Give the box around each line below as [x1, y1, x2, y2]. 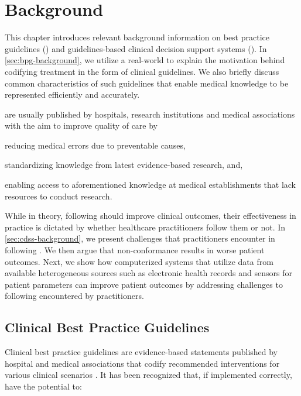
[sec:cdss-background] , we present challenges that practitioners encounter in [5, 232, 275, 245]
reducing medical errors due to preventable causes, [5, 139, 186, 151]
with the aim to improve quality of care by [5, 119, 158, 132]
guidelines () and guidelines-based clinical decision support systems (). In [5, 42, 267, 54]
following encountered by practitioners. [5, 290, 144, 302]
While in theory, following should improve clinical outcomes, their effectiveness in [5, 209, 296, 222]
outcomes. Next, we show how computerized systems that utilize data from [5, 255, 273, 267]
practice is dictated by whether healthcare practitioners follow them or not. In [5, 221, 286, 233]
